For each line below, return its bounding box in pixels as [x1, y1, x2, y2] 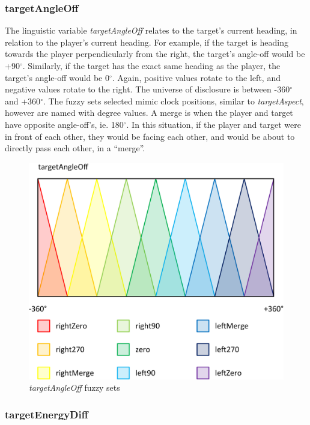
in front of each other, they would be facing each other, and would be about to [5, 130, 295, 142]
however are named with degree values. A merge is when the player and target [5, 106, 293, 119]
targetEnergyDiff [5, 406, 88, 421]
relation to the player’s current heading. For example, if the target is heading [5, 35, 288, 48]
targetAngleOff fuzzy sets [29, 381, 120, 394]
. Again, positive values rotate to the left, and [112, 71, 281, 83]
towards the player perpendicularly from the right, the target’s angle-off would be [5, 47, 305, 60]
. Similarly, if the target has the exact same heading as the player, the [22, 59, 281, 71]
